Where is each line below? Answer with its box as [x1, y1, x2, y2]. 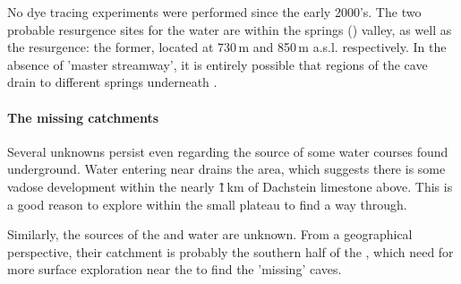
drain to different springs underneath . [7, 73, 218, 91]
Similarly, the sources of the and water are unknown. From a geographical [7, 225, 413, 244]
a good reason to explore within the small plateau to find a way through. [7, 194, 407, 213]
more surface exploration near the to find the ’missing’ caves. [7, 260, 342, 279]
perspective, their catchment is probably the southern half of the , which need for [7, 242, 454, 261]
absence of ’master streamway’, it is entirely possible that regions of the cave [7, 55, 428, 73]
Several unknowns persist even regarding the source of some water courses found [7, 142, 448, 160]
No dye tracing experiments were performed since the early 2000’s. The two [7, 3, 422, 21]
